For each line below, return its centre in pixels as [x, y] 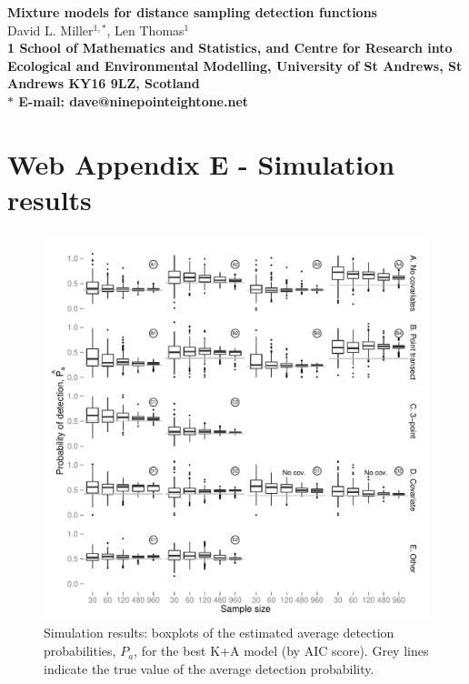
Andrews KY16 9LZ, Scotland [104, 83]
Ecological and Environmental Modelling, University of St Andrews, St [235, 65]
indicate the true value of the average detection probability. [209, 668]
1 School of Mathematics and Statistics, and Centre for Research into [230, 48]
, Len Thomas [145, 30]
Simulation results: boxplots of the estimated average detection [219, 633]
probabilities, [80, 651]
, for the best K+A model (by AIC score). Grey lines [281, 651]
